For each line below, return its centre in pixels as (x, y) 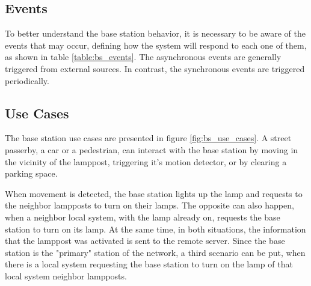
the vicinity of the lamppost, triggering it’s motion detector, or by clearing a (146, 161)
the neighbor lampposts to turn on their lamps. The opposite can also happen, (149, 205)
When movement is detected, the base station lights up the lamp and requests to (154, 193)
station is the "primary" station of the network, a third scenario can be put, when (155, 252)
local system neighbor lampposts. (66, 275)
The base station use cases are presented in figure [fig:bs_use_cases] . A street (148, 138)
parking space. (31, 173)
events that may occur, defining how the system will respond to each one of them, (156, 45)
